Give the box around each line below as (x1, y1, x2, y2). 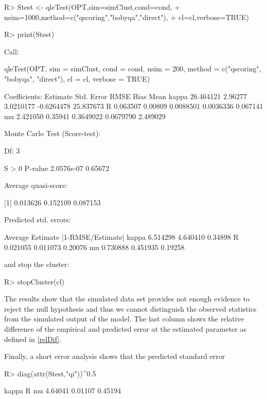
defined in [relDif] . (4, 333, 62, 344)
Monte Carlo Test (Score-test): (4, 128, 101, 139)
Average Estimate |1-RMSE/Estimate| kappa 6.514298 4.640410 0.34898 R (4, 231, 239, 242)
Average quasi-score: (4, 180, 68, 191)
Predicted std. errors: (4, 214, 71, 225)
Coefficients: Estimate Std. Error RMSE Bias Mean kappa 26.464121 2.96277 (4, 90, 247, 101)
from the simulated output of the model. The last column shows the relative (4, 313, 244, 324)
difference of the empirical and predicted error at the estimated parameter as (4, 324, 246, 334)
